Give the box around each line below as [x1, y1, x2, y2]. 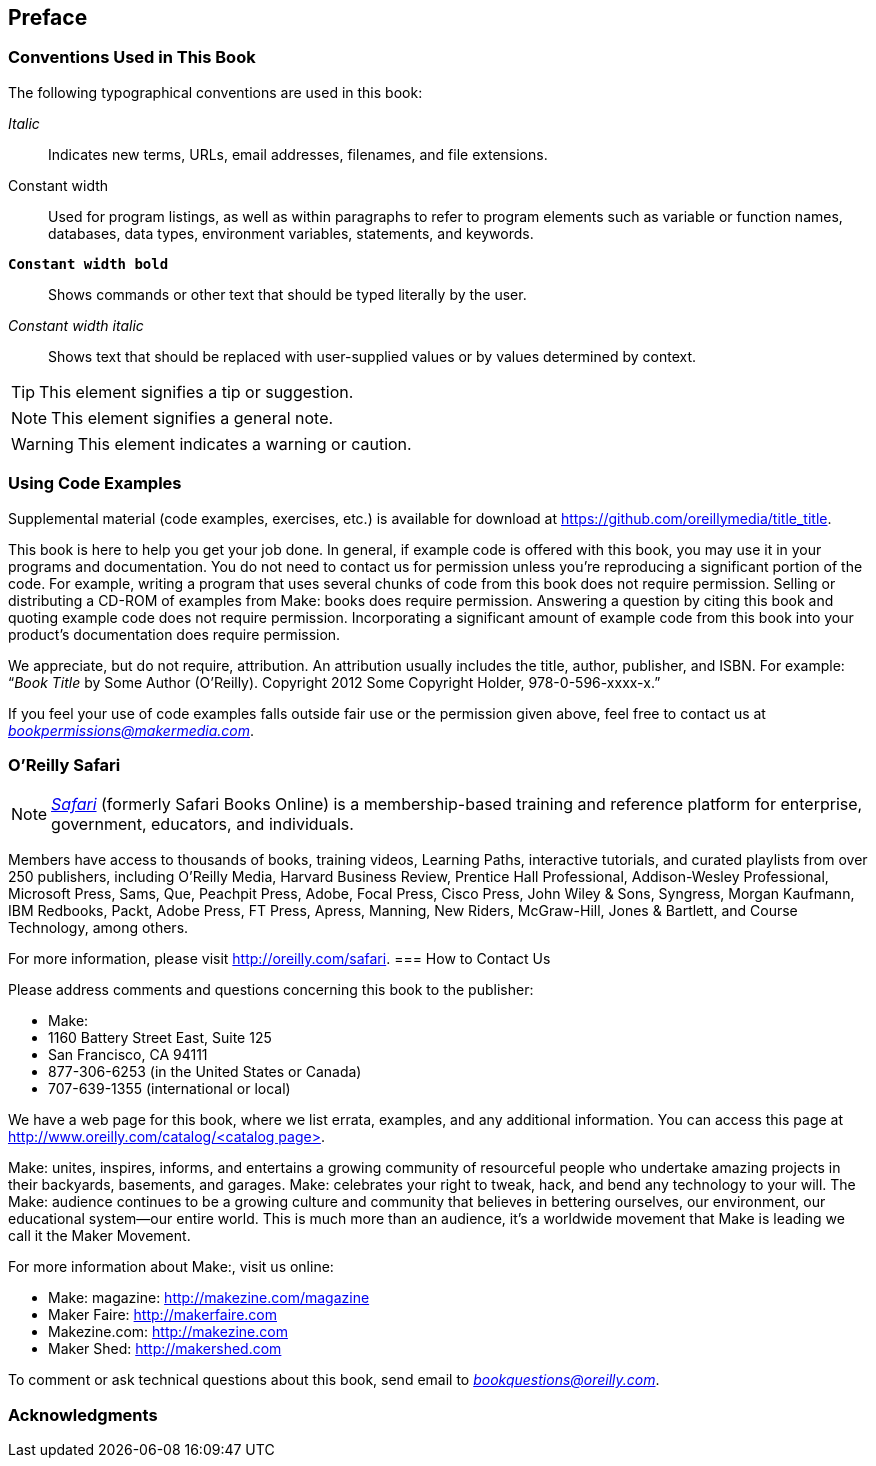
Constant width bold [8, 255, 169, 272]
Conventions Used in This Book [8, 47, 256, 68]
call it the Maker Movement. [8, 1227, 191, 1245]
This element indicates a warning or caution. [77, 433, 412, 454]
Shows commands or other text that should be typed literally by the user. [48, 285, 527, 303]
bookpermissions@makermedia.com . [8, 721, 255, 739]
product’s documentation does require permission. [8, 625, 341, 643]
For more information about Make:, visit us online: [8, 1258, 334, 1276]
